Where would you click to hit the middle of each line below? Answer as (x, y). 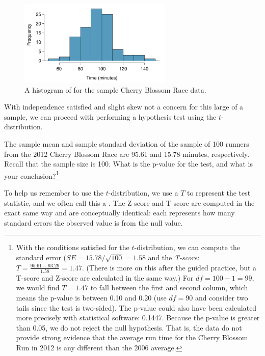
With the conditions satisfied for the (73, 247)
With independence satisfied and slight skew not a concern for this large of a (124, 107)
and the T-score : (174, 257)
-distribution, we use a (143, 192)
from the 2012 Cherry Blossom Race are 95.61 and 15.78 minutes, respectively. (127, 154)
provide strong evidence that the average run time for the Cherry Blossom (132, 337)
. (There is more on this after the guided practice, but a (169, 267)
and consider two (221, 298)
